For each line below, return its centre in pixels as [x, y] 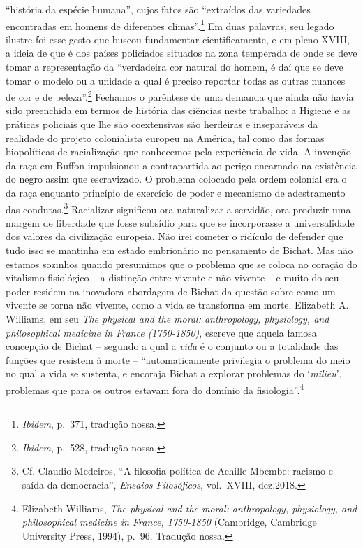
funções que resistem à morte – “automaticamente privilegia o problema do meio [178, 359]
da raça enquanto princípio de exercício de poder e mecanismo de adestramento [176, 193]
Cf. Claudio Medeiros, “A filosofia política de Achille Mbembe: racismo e [177, 471]
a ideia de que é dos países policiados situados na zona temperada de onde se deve [181, 53]
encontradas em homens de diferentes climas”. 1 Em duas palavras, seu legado [170, 24]
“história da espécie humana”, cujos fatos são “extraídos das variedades [158, 9]
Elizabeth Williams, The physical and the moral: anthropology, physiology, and [190, 508]
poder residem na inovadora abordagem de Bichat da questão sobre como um [171, 291]
